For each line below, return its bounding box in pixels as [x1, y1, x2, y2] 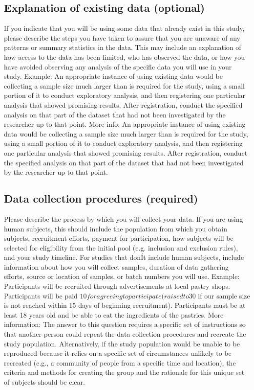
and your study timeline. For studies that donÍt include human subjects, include [4, 252, 244, 262]
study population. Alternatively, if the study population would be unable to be [4, 338, 240, 348]
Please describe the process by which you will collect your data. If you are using [4, 213, 243, 224]
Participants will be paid [4, 290, 78, 300]
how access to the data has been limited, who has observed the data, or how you [4, 51, 245, 62]
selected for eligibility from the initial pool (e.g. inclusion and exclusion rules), [4, 242, 238, 252]
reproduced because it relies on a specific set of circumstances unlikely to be [4, 348, 232, 358]
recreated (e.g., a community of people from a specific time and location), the [4, 357, 236, 367]
